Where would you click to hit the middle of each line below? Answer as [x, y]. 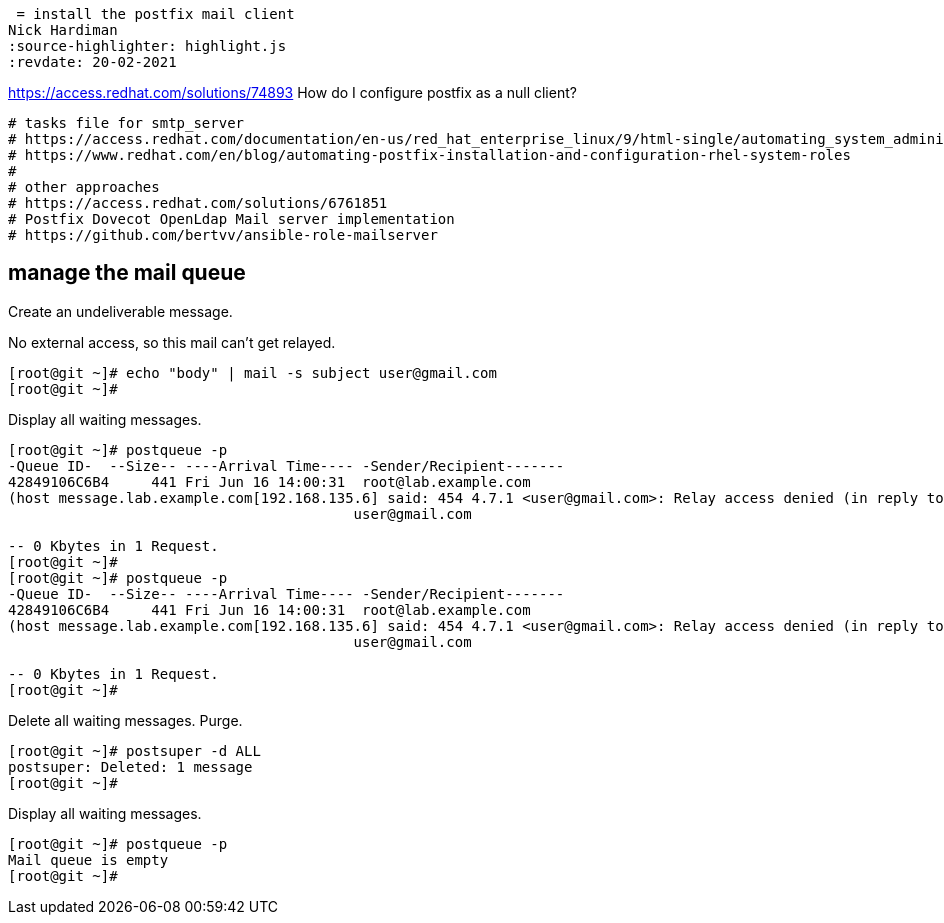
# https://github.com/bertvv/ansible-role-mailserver [223, 235]
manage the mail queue [127, 273]
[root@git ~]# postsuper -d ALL [134, 750]
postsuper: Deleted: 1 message [130, 766]
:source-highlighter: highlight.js [147, 46]
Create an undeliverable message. [120, 311]
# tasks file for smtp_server [126, 123]
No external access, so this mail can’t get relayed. [172, 342]
